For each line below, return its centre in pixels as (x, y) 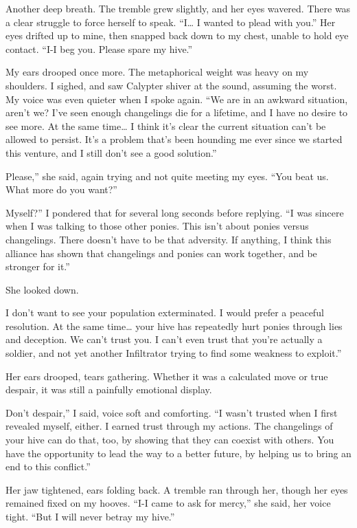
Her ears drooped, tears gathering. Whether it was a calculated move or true (167, 376)
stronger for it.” (38, 266)
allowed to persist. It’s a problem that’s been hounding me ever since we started (174, 139)
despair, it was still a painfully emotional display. (109, 389)
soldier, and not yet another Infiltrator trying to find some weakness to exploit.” (174, 353)
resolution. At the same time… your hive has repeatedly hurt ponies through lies (174, 326)
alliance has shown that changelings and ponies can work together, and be (161, 253)
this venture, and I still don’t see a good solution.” (111, 152)
